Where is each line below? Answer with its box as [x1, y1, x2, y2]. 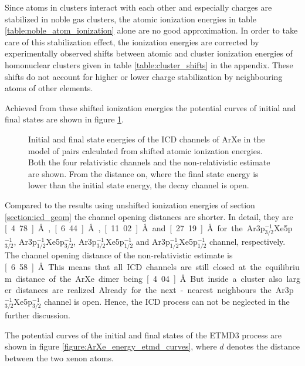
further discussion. [5, 308, 70, 321]
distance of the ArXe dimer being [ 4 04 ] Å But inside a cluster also [15, 272, 283, 284]
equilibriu [265, 261, 300, 272]
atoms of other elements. [5, 82, 93, 94]
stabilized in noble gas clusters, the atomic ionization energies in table [5, 12, 257, 25]
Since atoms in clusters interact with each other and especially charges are [5, 1, 272, 13]
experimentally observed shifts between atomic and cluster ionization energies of [5, 47, 293, 59]
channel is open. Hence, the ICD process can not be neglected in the [44, 295, 290, 307]
